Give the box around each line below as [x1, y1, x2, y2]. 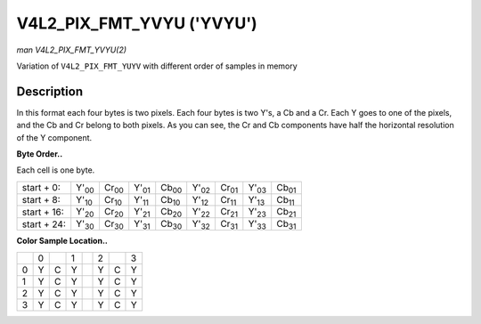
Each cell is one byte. [16, 165, 95, 175]
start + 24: [21, 218, 67, 231]
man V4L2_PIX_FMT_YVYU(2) [16, 45, 127, 55]
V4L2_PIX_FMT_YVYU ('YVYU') [16, 13, 257, 33]
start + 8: [21, 194, 61, 207]
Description [16, 84, 84, 99]
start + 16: [21, 206, 64, 218]
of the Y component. [16, 132, 93, 142]
